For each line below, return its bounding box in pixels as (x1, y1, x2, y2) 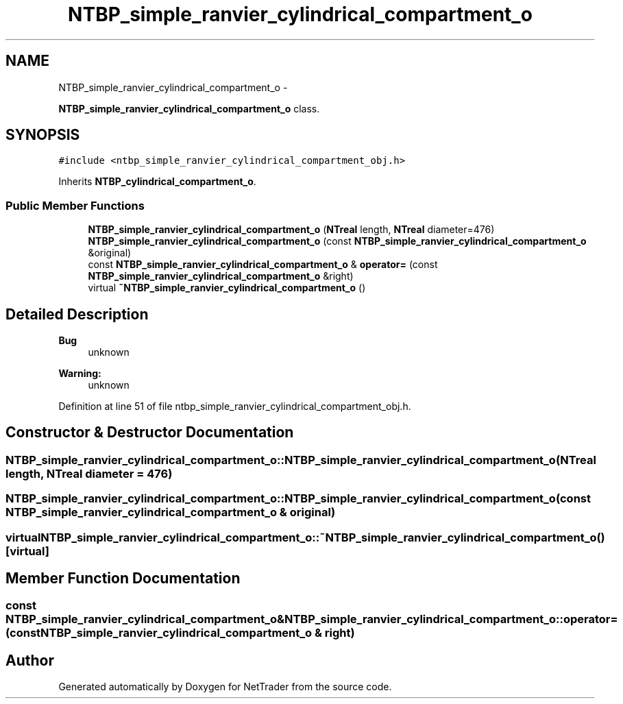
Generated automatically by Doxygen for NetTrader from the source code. (58, 681, 392, 693)
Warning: (58, 367, 101, 380)
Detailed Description (5, 305, 149, 323)
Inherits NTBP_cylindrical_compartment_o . (58, 175, 256, 188)
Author (5, 651, 54, 669)
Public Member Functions (5, 198, 145, 213)
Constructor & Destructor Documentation (5, 424, 294, 441)
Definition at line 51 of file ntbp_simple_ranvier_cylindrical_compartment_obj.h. (58, 400, 411, 413)
